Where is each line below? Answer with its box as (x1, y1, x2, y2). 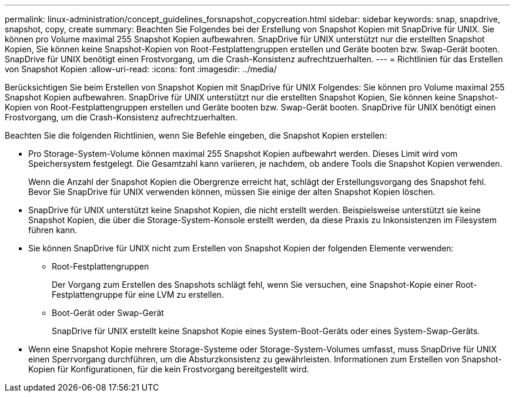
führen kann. (28, 225, 78, 235)
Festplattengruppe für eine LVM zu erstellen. (52, 290, 224, 300)
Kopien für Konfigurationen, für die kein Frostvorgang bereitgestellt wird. (28, 364, 309, 374)
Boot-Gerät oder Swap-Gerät (52, 308, 164, 318)
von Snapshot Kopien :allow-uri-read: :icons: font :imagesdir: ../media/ (5, 64, 277, 74)
